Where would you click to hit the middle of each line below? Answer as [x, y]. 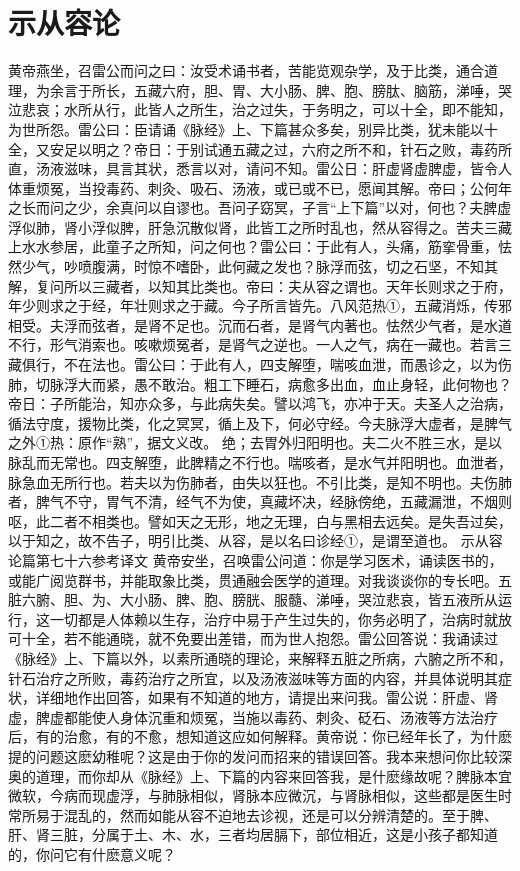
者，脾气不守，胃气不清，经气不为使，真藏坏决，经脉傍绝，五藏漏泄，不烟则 [260, 501]
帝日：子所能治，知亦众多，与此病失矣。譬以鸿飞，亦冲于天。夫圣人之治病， [260, 403]
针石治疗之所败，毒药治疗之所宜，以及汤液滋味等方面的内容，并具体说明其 [253, 677]
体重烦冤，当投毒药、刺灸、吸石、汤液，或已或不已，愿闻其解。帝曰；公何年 [260, 187]
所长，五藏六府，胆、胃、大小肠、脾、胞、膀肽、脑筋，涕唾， [294, 89]
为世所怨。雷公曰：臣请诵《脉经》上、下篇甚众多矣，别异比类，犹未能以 [246, 128]
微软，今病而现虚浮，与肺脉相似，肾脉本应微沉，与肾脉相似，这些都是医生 [253, 795]
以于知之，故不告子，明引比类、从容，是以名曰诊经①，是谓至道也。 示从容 [255, 540]
